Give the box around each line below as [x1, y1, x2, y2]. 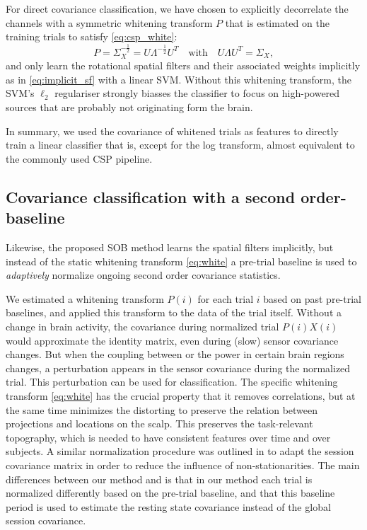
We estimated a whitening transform [6, 291, 164, 306]
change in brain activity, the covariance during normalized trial [6, 318, 279, 333]
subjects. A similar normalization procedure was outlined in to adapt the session [6, 444, 354, 459]
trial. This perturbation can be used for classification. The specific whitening [6, 374, 338, 389]
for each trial [197, 291, 254, 306]
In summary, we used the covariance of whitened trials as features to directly [6, 123, 339, 138]
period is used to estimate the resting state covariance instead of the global [6, 499, 331, 514]
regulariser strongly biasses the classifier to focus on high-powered [54, 86, 340, 100]
